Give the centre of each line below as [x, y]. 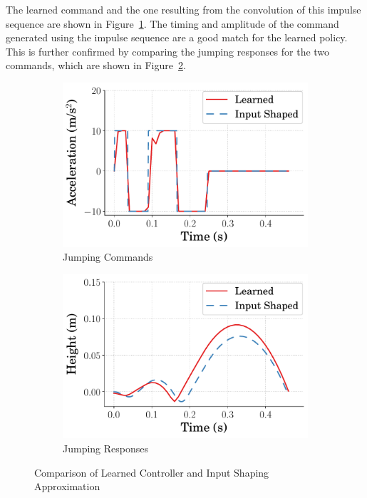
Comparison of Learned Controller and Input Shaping [152, 472]
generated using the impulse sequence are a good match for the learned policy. [177, 37]
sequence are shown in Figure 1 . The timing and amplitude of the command [172, 23]
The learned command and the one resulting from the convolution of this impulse [183, 9]
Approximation [67, 486]
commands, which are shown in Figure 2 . [96, 65]
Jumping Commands [108, 257]
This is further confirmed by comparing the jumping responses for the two [168, 51]
